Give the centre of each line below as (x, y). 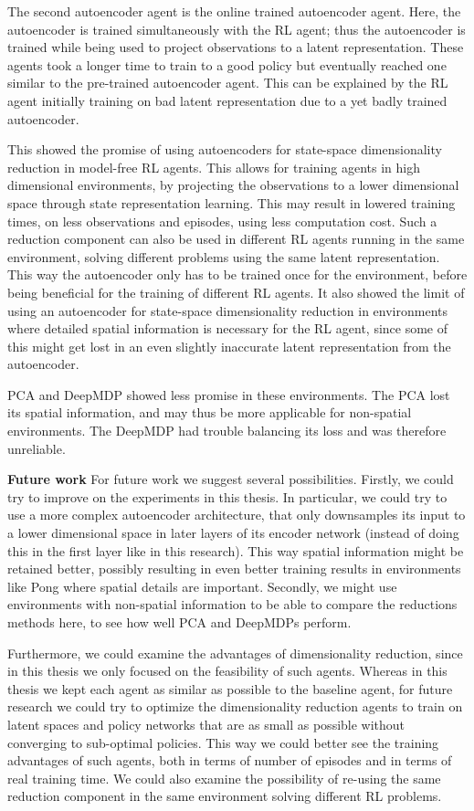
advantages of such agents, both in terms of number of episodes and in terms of (230, 760)
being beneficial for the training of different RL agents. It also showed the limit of (236, 292)
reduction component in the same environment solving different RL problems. (225, 796)
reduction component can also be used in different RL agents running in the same (236, 239)
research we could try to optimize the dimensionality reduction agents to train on (235, 706)
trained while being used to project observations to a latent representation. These (236, 47)
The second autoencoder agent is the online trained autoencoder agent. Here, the (234, 11)
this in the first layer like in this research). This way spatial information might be (236, 550)
